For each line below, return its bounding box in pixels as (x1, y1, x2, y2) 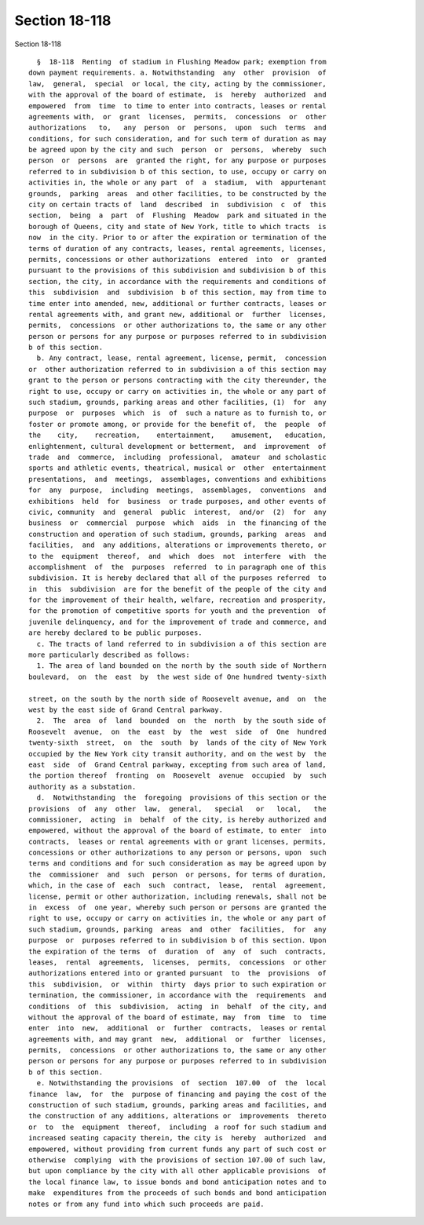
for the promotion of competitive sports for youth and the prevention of (28, 607, 327, 615)
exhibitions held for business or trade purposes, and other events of (28, 497, 327, 505)
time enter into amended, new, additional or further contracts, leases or (28, 299, 327, 308)
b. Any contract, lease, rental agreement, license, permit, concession (36, 354, 327, 363)
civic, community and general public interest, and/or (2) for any (28, 507, 327, 516)
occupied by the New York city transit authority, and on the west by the (28, 749, 327, 758)
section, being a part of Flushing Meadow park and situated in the (28, 211, 327, 220)
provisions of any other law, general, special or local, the (28, 804, 327, 813)
